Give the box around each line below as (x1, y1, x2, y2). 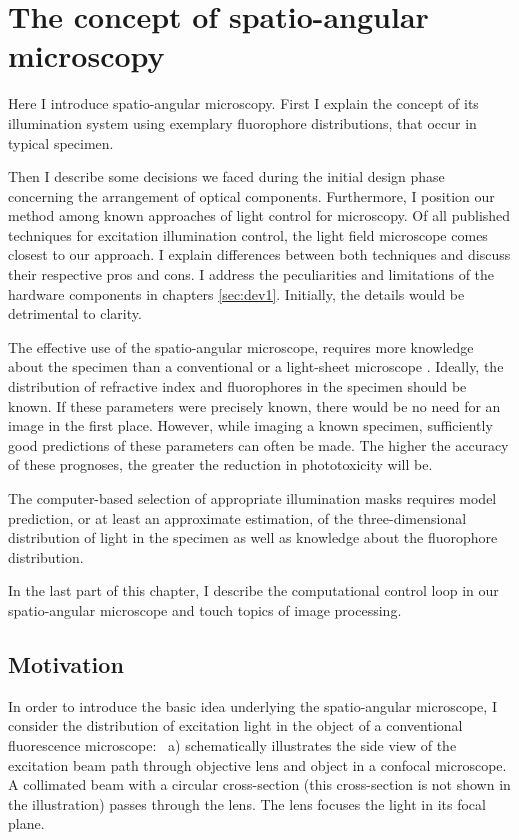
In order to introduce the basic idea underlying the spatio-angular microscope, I (8, 695, 497, 716)
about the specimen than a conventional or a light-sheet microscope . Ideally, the (8, 356, 504, 377)
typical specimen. (8, 132, 114, 153)
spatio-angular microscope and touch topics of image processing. (8, 599, 402, 620)
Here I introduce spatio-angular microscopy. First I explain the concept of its (8, 93, 479, 114)
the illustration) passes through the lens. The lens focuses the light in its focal (8, 793, 486, 814)
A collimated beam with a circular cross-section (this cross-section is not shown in (8, 774, 511, 795)
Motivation (8, 648, 124, 679)
